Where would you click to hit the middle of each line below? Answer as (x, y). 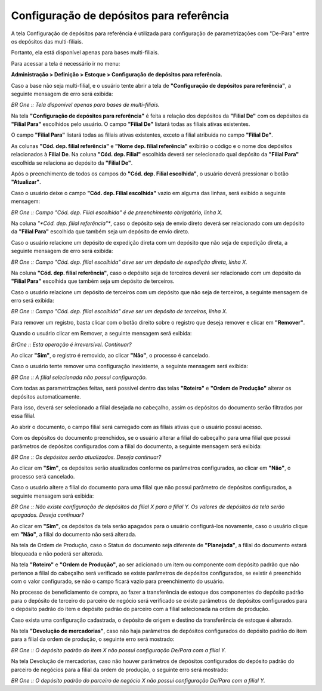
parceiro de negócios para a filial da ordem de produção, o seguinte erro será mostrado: (120, 670)
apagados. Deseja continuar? (48, 515)
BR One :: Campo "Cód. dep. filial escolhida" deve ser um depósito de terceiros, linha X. (119, 311)
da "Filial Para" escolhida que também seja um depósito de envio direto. (100, 232)
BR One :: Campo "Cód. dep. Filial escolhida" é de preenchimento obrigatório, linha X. (117, 212)
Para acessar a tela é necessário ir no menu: (66, 63)
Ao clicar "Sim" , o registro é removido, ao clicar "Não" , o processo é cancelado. (110, 356)
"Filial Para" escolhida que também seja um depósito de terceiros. (93, 281)
